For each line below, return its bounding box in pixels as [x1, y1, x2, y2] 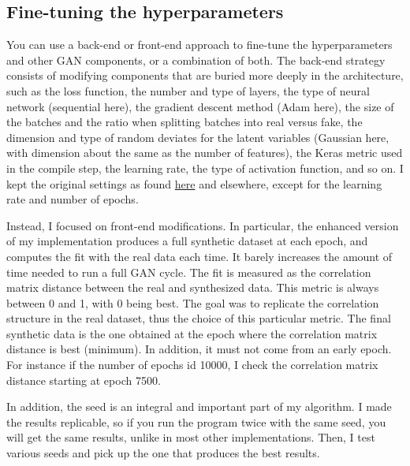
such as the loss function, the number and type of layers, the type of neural [6, 82, 370, 99]
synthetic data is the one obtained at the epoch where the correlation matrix [6, 325, 378, 341]
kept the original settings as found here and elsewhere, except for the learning [6, 175, 382, 192]
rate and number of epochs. [6, 191, 139, 207]
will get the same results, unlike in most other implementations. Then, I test [6, 429, 375, 445]
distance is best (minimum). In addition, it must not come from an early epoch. [6, 341, 392, 357]
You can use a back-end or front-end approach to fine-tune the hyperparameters [6, 36, 393, 53]
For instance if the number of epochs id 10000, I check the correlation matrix [6, 356, 378, 373]
